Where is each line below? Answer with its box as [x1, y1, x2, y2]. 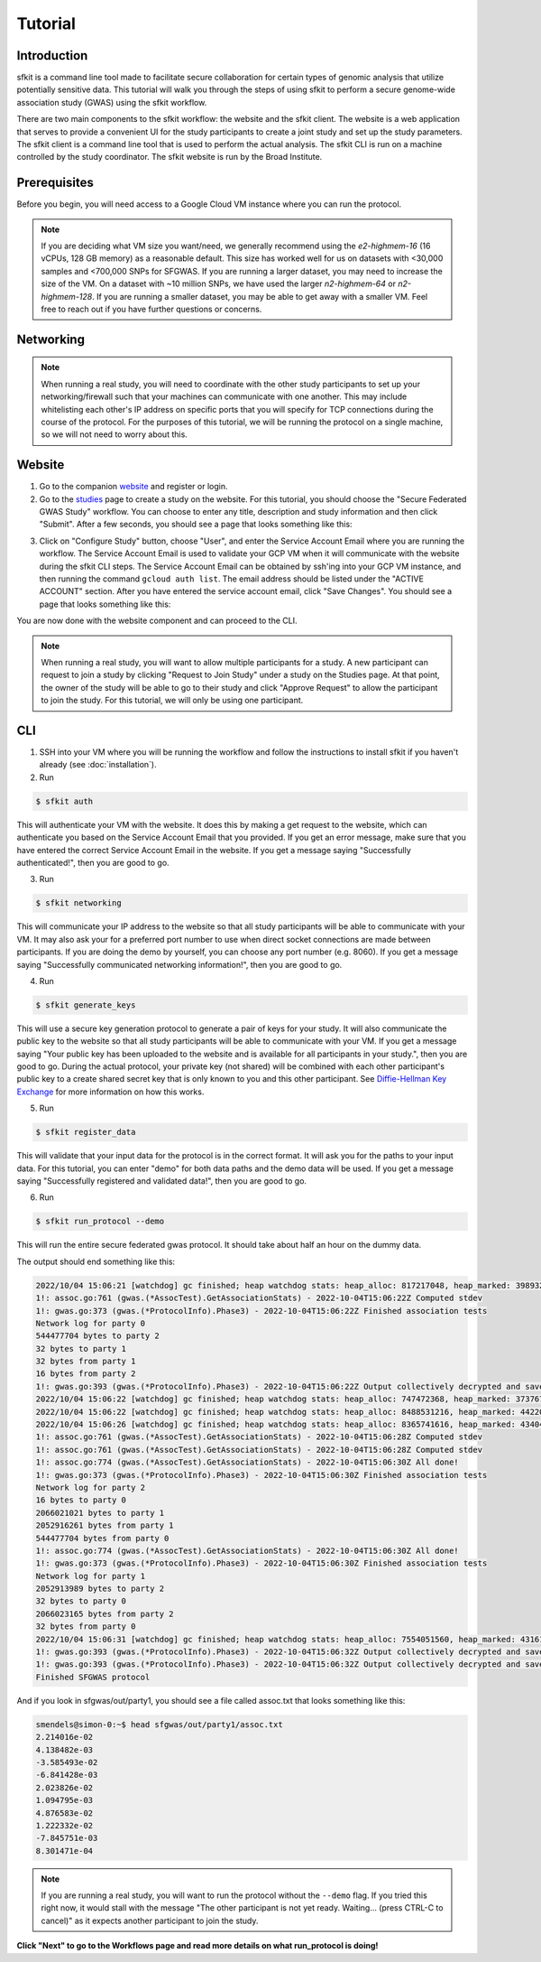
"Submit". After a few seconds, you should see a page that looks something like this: [39, 519, 353, 530]
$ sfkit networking [35, 898, 122, 908]
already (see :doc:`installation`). [39, 759, 157, 770]
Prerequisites [16, 175, 94, 191]
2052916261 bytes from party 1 [35, 1520, 175, 1530]
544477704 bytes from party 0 [35, 1533, 170, 1543]
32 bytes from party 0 [35, 1622, 136, 1632]
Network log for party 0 [35, 1318, 146, 1328]
